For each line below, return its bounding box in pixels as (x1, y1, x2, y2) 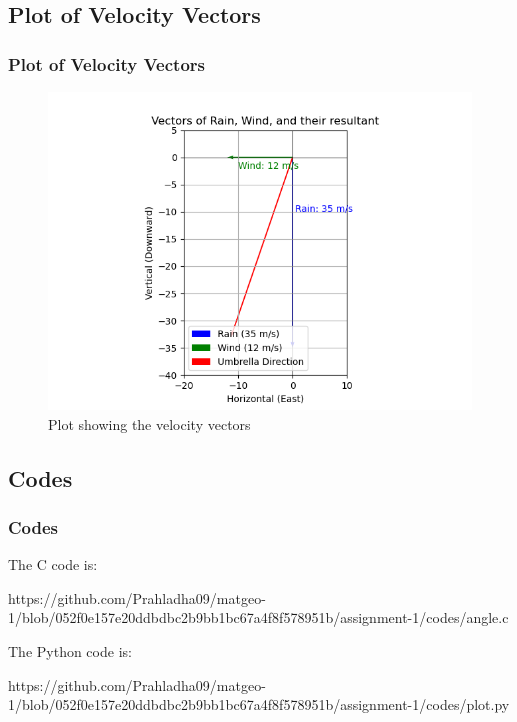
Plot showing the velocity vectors (48, 413, 251, 434)
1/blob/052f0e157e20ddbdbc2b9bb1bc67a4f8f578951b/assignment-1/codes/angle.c (8, 607, 509, 628)
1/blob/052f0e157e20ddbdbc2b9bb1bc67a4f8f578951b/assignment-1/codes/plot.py (8, 694, 510, 715)
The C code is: (8, 554, 98, 575)
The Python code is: (8, 640, 132, 661)
